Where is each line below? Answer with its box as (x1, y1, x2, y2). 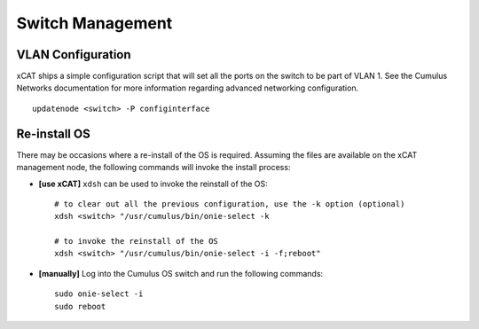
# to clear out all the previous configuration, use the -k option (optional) (54, 199, 405, 208)
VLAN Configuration (16, 47, 132, 62)
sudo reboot (54, 302, 106, 311)
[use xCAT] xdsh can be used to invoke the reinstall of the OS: (38, 178, 268, 189)
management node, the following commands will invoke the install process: (16, 162, 291, 173)
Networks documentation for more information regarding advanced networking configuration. (16, 82, 359, 93)
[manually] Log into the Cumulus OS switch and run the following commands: (38, 268, 324, 278)
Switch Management (16, 13, 173, 33)
